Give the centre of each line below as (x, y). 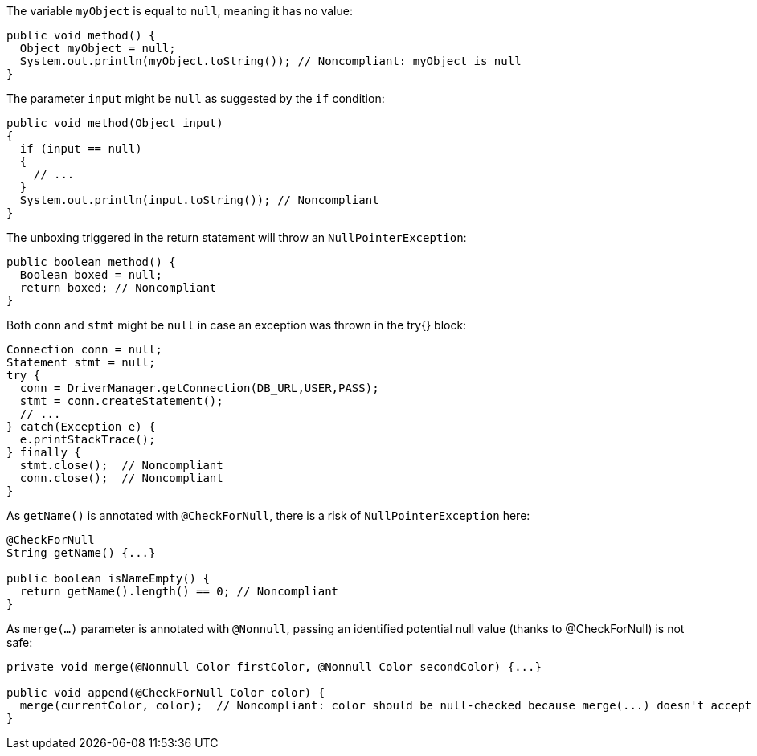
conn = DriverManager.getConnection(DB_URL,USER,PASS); (199, 388)
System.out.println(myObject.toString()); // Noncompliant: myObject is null (270, 61)
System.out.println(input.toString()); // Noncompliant (199, 200)
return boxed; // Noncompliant (118, 288)
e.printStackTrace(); (88, 439)
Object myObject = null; (98, 48)
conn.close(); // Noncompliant (121, 478)
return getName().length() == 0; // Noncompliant (179, 591)
